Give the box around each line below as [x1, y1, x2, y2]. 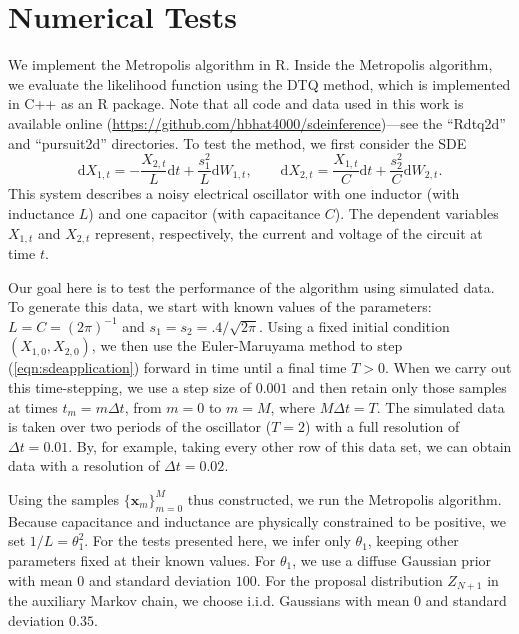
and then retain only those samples [292, 376, 507, 397]
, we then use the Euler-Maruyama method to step [91, 335, 403, 356]
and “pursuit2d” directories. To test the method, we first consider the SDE [8, 132, 467, 153]
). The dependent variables [334, 202, 499, 223]
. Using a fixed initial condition [259, 315, 450, 336]
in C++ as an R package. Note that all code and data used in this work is [8, 93, 464, 114]
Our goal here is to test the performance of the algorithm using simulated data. [8, 276, 495, 297]
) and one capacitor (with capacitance [88, 202, 321, 223]
